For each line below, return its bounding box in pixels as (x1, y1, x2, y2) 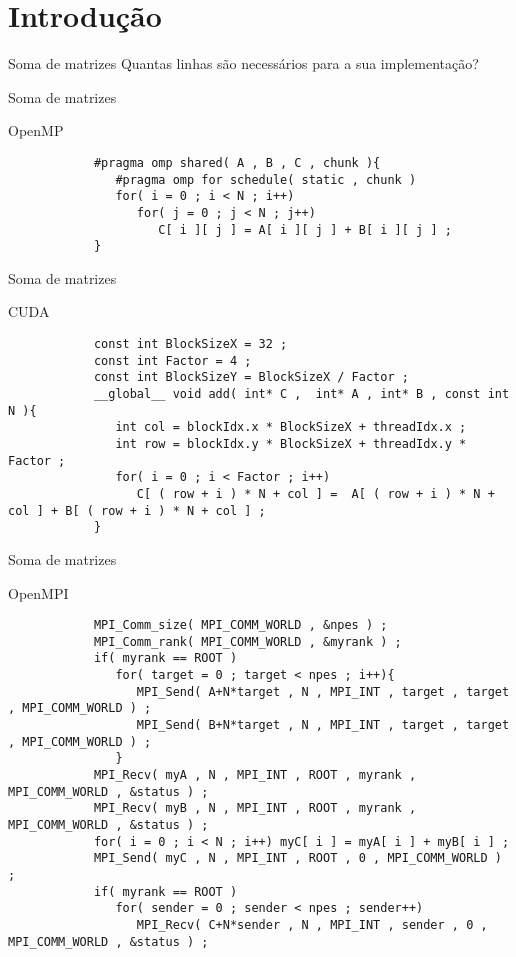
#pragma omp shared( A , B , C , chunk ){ (93, 155, 381, 170)
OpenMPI (8, 582, 69, 603)
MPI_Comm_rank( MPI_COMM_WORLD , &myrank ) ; (93, 634, 402, 649)
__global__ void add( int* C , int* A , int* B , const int (93, 387, 510, 401)
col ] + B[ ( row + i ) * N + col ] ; (8, 503, 266, 518)
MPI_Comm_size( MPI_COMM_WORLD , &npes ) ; (93, 618, 388, 633)
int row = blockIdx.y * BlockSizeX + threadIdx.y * (115, 436, 467, 451)
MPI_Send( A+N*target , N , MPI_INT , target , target (136, 684, 510, 699)
